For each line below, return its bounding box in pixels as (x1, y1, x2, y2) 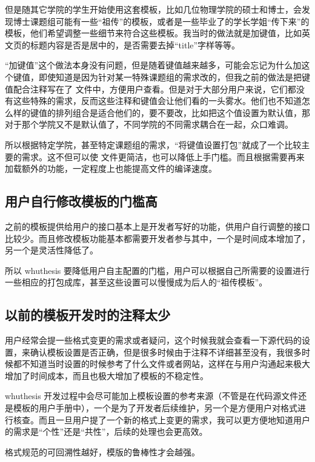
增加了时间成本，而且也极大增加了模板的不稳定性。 (5, 369, 208, 382)
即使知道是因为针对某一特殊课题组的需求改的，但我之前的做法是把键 (38, 70, 310, 83)
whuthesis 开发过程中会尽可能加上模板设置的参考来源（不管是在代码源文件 (5, 389, 299, 402)
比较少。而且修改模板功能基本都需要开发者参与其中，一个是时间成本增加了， (5, 232, 310, 244)
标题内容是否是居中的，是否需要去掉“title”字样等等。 (30, 38, 240, 51)
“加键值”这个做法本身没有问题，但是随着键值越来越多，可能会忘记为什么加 (5, 59, 302, 71)
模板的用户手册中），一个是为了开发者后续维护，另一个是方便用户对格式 (13, 402, 297, 414)
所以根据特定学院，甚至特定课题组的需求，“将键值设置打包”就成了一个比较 (5, 138, 302, 151)
